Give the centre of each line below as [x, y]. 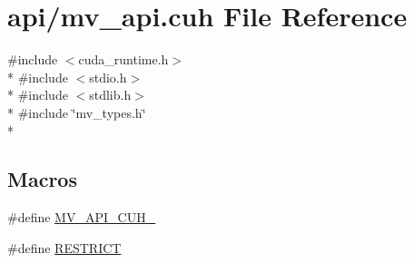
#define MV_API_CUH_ [82, 217]
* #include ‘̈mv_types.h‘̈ [77, 112]
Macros [42, 179]
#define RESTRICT [64, 247]
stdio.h [108, 77]
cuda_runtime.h [123, 59]
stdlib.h [110, 95]
